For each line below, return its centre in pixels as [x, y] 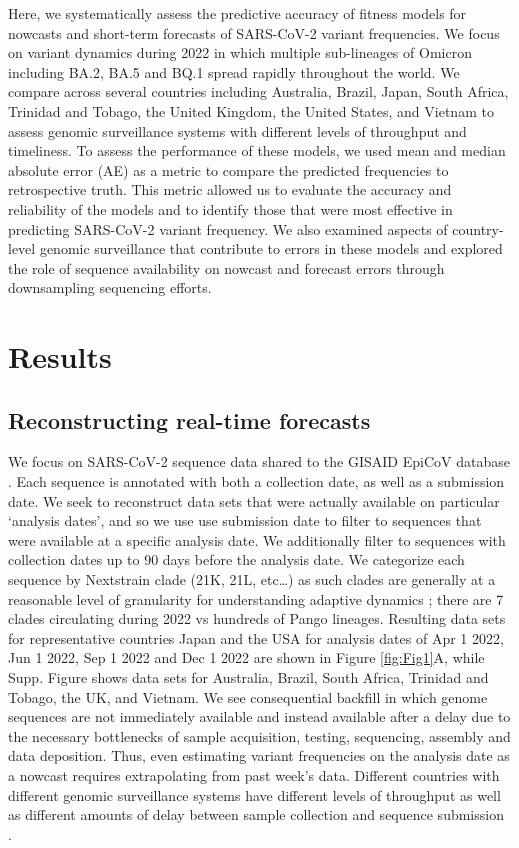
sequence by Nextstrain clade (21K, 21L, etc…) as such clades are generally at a [252, 579]
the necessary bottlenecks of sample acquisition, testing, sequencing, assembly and [259, 735]
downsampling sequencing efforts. [110, 287]
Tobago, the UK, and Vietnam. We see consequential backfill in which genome [248, 696]
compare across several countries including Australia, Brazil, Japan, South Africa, [258, 91]
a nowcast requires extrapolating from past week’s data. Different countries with [254, 774]
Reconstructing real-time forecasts [189, 419]
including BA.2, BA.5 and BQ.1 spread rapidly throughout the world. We [234, 71]
